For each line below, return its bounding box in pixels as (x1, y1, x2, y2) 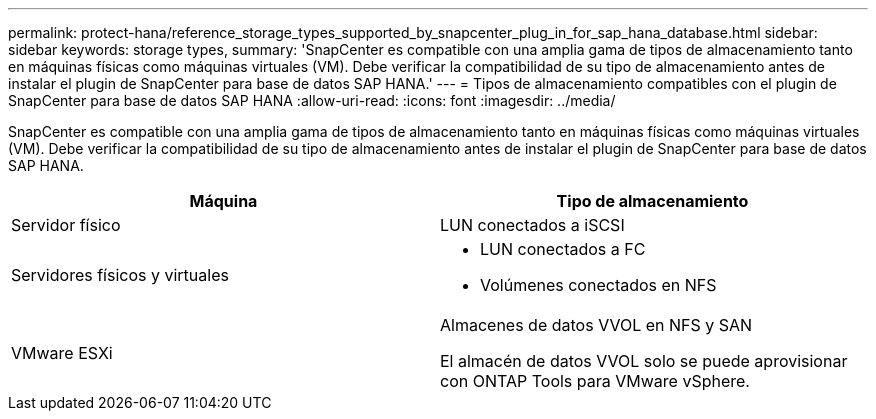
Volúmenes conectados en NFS (480, 275, 717, 295)
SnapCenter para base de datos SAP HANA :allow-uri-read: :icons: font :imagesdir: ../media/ (8, 92, 616, 109)
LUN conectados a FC (480, 239, 646, 259)
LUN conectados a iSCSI (440, 215, 625, 235)
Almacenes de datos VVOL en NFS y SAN (440, 315, 753, 335)
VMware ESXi (11, 343, 113, 363)
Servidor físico (11, 215, 121, 235)
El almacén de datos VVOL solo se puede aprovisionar (440, 351, 848, 371)
